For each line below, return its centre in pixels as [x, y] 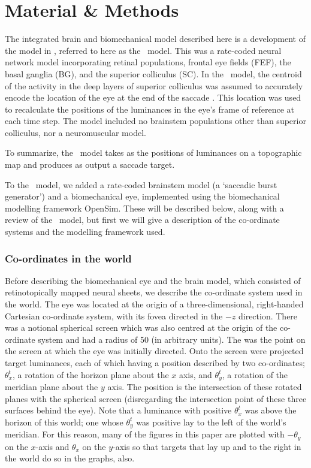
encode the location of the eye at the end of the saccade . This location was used [153, 97]
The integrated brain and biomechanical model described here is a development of [155, 39]
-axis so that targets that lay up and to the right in [207, 446]
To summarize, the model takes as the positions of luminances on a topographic [153, 153]
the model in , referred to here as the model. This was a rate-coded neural [143, 50]
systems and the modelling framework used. [85, 232]
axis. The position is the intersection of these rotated [205, 387]
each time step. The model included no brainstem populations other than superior [155, 121]
